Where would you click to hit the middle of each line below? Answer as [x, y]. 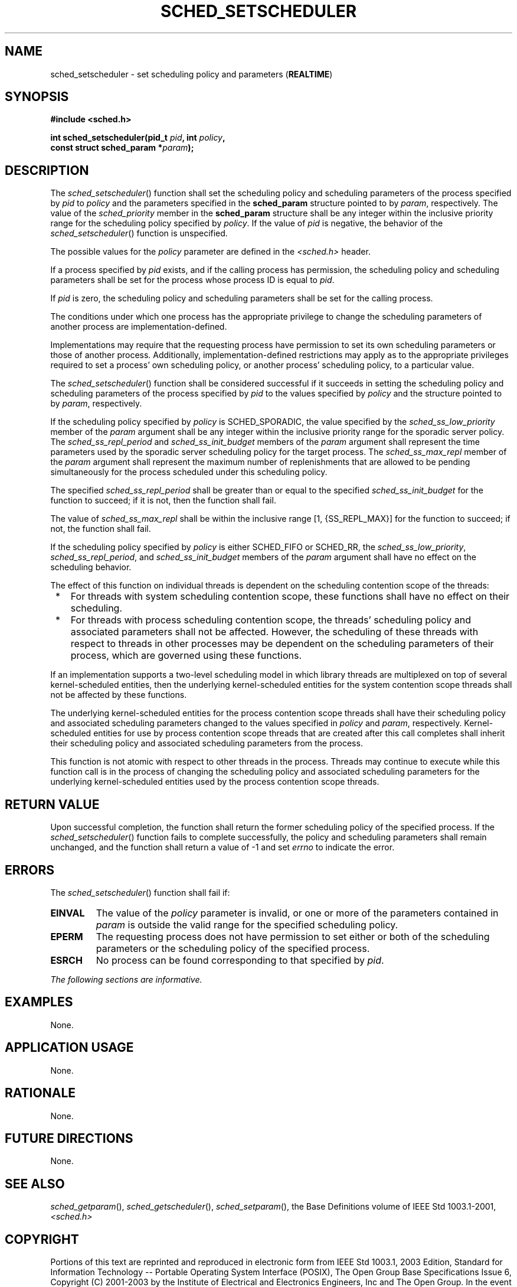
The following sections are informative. [126, 979]
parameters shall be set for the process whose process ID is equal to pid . [192, 280]
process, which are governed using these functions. [186, 656]
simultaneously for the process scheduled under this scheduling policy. [189, 472]
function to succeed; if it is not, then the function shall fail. [163, 500]
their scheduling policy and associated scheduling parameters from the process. [207, 743]
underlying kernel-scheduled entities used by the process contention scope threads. [215, 782]
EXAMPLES [39, 1002]
